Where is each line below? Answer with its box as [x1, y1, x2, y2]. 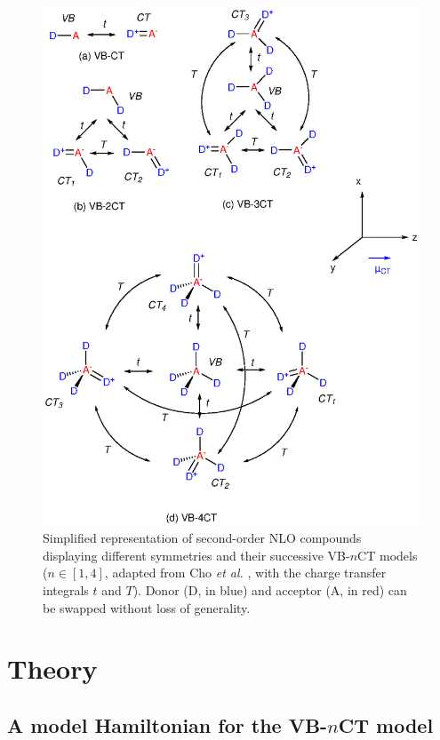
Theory [7, 650, 98, 687]
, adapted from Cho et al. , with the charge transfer [104, 563, 387, 582]
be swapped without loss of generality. [43, 598, 251, 617]
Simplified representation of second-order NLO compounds [43, 529, 362, 547]
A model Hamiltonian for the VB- [7, 711, 328, 738]
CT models [357, 545, 418, 564]
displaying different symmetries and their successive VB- [43, 545, 350, 564]
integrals [43, 580, 89, 599]
